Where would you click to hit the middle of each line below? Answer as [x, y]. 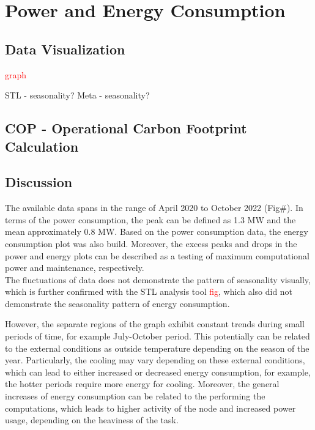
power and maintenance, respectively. [75, 268]
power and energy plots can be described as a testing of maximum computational [157, 255]
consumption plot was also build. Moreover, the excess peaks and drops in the [151, 243]
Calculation [42, 146]
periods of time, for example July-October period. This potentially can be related [157, 336]
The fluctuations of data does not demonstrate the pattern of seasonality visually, [158, 279]
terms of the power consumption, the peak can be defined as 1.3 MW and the [150, 219]
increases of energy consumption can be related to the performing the [135, 396]
